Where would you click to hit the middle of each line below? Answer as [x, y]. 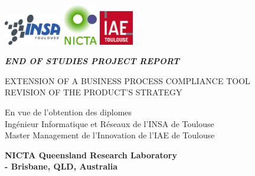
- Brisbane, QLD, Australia [61, 166]
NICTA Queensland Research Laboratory [91, 155]
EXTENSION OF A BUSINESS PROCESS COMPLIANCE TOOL [127, 80]
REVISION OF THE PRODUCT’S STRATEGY [94, 92]
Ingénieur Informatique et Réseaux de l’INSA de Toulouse [109, 123]
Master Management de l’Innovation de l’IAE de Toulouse [110, 135]
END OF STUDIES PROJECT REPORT [92, 61]
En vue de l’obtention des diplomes [68, 112]
